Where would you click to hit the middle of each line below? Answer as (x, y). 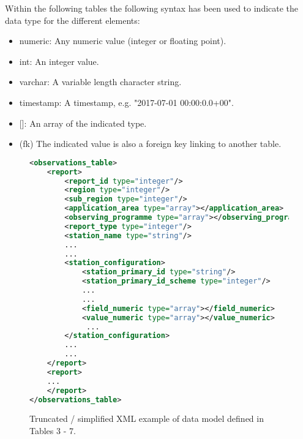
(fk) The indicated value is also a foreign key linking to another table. (150, 144)
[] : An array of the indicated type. (83, 123)
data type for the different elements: (73, 20)
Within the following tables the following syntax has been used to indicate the (152, 8)
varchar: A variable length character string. (100, 82)
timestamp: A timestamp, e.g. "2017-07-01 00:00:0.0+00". (126, 102)
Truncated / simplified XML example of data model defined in (147, 418)
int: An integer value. (59, 61)
